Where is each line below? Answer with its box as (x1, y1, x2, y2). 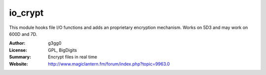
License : (9, 47, 27, 53)
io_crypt (9, 7, 44, 18)
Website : (9, 61, 28, 67)
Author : (9, 40, 26, 46)
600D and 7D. (9, 31, 37, 37)
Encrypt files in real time (48, 54, 98, 60)
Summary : (9, 54, 32, 60)
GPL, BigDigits (48, 47, 77, 53)
